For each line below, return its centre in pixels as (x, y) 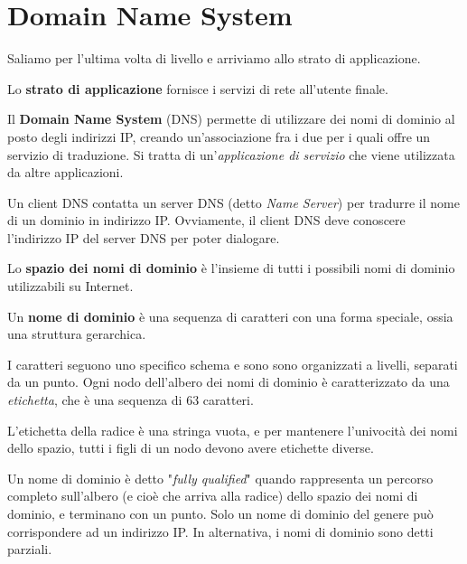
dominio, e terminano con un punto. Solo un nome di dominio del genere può (220, 513)
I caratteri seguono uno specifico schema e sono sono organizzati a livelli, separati (233, 364)
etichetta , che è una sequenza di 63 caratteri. (131, 400)
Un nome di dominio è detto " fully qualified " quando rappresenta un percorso (220, 478)
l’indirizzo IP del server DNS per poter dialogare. (144, 237)
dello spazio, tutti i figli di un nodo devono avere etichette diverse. (191, 448)
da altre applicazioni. (65, 172)
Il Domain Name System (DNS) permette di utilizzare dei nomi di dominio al (231, 119)
